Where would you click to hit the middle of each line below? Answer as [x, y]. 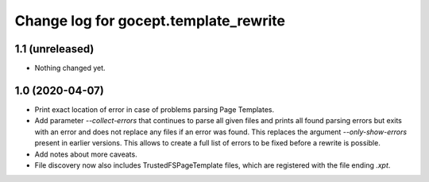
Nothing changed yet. [70, 68]
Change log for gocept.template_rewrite [150, 21]
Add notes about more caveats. [86, 154]
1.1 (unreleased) [54, 49]
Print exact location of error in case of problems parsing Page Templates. [155, 109]
